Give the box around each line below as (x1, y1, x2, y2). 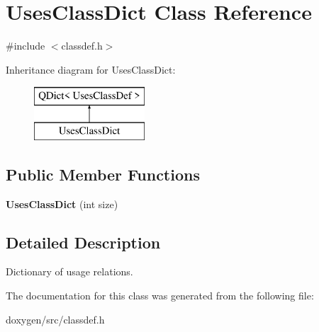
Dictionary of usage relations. (6, 264, 133, 279)
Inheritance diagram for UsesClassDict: (6, 62, 176, 76)
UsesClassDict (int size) (6, 196, 118, 211)
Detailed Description (6, 231, 161, 253)
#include (6, 38, 45, 53)
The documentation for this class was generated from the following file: (6, 288, 314, 303)
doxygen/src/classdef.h (6, 311, 105, 326)
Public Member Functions (6, 163, 200, 185)
